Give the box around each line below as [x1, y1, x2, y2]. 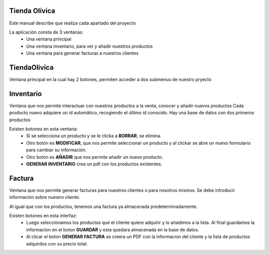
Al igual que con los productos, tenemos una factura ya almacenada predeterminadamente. [9, 203, 198, 209]
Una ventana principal [26, 36, 72, 42]
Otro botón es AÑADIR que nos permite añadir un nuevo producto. [26, 154, 163, 160]
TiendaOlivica [9, 63, 54, 72]
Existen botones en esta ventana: [9, 126, 78, 132]
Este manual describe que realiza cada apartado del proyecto [9, 20, 136, 26]
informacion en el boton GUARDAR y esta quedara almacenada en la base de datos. [26, 226, 199, 232]
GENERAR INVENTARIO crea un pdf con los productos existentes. [26, 161, 162, 167]
